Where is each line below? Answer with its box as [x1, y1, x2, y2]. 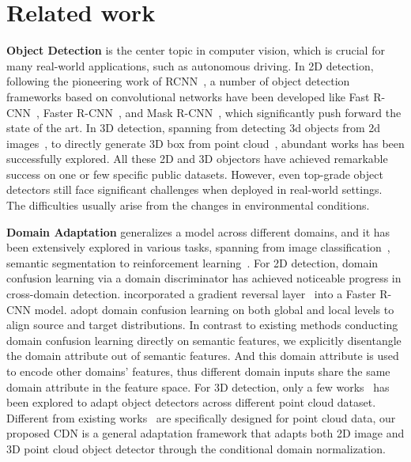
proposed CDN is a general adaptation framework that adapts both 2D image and [6, 425, 405, 441]
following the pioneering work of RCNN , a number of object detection [6, 73, 350, 89]
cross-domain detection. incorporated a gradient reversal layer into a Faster [6, 286, 376, 302]
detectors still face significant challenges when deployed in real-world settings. [6, 181, 383, 198]
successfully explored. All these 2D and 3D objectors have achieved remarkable [6, 150, 388, 167]
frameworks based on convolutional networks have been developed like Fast [6, 88, 370, 104]
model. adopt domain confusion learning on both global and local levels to [34, 301, 394, 317]
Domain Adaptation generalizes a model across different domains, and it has [6, 223, 390, 240]
